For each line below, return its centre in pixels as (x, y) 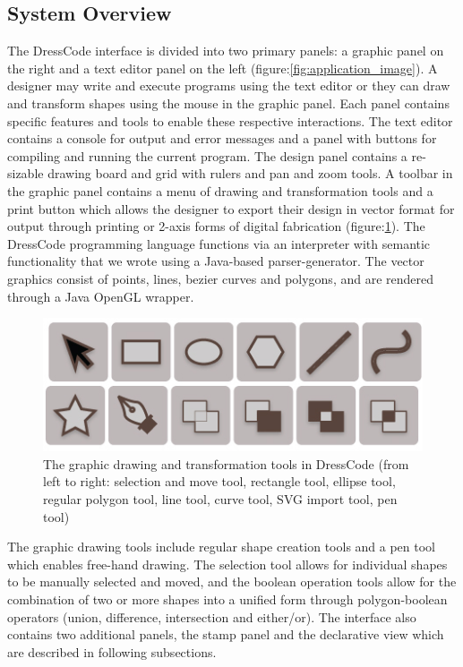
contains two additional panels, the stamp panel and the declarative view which (226, 634)
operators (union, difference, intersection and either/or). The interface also (212, 616)
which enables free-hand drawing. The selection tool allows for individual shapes (227, 564)
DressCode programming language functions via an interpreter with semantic (219, 243)
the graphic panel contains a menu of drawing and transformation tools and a (220, 190)
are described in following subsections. (112, 651)
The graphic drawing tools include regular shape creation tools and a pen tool (222, 547)
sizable (26, 173)
